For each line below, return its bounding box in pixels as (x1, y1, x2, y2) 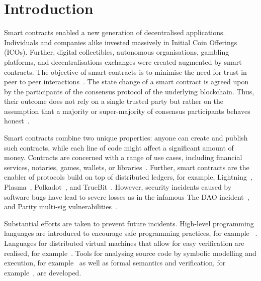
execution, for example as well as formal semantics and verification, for (4, 257, 226, 268)
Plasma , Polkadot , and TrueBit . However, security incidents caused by (4, 182, 232, 192)
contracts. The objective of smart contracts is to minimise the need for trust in (4, 66, 247, 77)
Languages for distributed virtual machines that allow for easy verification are (4, 238, 244, 248)
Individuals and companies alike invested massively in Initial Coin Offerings (4, 37, 237, 47)
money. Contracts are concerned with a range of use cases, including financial (4, 152, 242, 163)
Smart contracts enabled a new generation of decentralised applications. (4, 27, 225, 38)
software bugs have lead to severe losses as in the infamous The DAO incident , (4, 191, 249, 202)
